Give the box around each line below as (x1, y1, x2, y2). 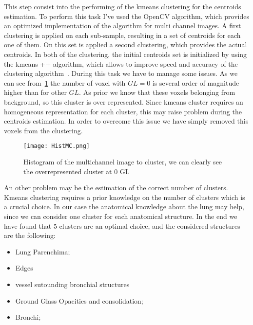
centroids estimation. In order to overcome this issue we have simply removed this (4, 116, 249, 126)
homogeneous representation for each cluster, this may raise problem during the (4, 106, 242, 116)
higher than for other (4, 87, 67, 97)
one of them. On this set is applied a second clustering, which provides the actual (4, 39, 247, 50)
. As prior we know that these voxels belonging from (79, 87, 235, 97)
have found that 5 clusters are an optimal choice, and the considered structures (4, 220, 240, 231)
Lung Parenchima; (15, 246, 70, 256)
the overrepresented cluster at (23, 166, 112, 176)
